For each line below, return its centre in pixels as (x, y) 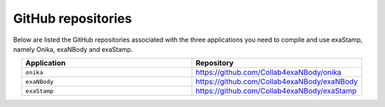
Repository (215, 63)
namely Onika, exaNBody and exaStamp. (73, 49)
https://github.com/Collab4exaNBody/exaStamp (276, 91)
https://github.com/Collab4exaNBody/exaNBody (277, 81)
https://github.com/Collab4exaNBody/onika (268, 72)
